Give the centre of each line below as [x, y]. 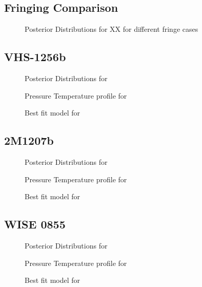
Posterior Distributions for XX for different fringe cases [112, 29]
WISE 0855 [35, 224]
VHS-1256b [35, 57]
